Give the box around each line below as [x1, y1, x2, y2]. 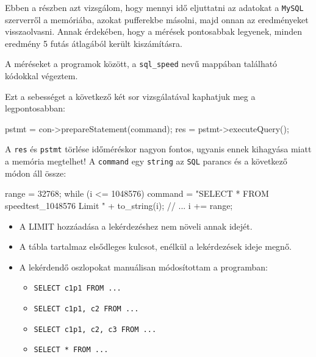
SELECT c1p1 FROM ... [34, 284, 121, 293]
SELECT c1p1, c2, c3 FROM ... [34, 325, 157, 334]
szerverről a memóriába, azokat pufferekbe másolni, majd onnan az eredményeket [5, 13, 309, 26]
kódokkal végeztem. [5, 69, 78, 82]
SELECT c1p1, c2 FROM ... [34, 305, 139, 313]
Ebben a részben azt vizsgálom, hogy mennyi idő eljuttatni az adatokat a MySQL [5, 1, 304, 13]
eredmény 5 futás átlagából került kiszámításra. [5, 37, 182, 49]
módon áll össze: [5, 166, 66, 179]
